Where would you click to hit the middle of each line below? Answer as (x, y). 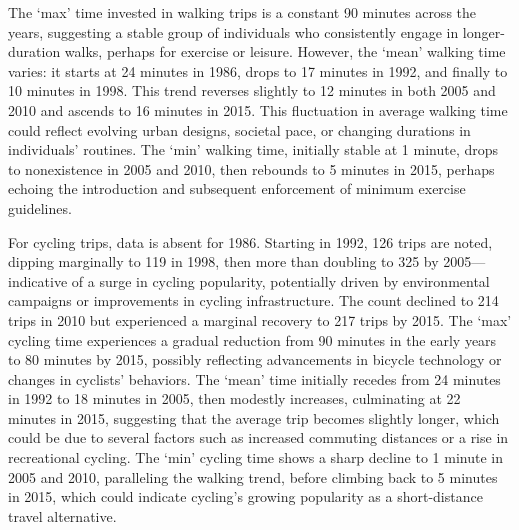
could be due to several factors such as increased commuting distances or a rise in (258, 437)
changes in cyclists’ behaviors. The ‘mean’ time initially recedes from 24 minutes (254, 378)
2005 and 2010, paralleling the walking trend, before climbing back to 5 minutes (253, 476)
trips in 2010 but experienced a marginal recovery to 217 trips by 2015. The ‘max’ (260, 319)
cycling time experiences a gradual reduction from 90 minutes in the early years (252, 339)
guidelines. (40, 207)
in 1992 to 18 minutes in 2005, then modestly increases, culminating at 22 (234, 398)
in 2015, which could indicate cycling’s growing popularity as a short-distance (245, 496)
